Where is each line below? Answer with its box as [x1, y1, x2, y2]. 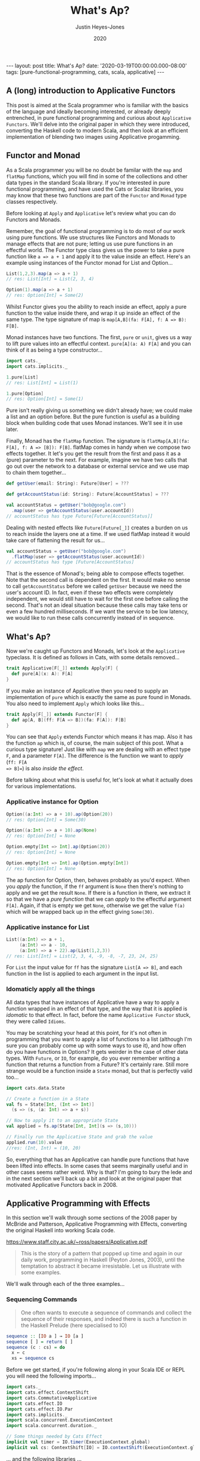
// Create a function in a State [6, 1096, 89, 1102]
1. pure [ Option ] [6, 390, 44, 396]
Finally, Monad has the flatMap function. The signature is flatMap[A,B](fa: [6, 438, 190, 445]
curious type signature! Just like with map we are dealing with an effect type [6, 746, 191, 753]
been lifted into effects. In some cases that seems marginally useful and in [6, 1162, 189, 1169]
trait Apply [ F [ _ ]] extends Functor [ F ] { [6, 711, 108, 717]
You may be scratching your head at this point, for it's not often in [6, 1029, 167, 1036]
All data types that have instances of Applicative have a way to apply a [6, 998, 180, 1006]
